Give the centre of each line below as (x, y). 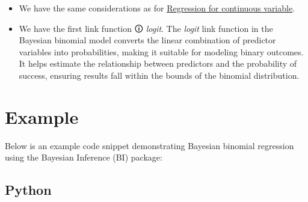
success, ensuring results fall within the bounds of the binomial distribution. (159, 75)
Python (28, 190)
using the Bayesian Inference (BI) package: (84, 157)
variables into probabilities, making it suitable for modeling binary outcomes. (161, 51)
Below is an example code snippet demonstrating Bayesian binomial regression (149, 145)
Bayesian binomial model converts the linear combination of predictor (147, 40)
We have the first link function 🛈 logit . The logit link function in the (146, 28)
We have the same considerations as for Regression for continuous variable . (157, 8)
